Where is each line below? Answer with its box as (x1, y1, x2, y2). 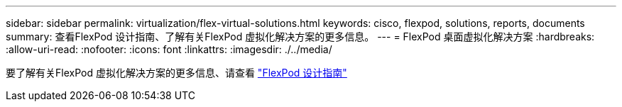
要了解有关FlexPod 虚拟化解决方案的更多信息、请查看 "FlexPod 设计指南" (6, 67, 347, 79)
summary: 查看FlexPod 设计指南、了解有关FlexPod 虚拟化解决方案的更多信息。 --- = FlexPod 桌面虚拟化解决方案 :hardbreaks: (6, 30, 595, 43)
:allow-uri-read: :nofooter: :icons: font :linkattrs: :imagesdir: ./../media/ (6, 43, 332, 55)
